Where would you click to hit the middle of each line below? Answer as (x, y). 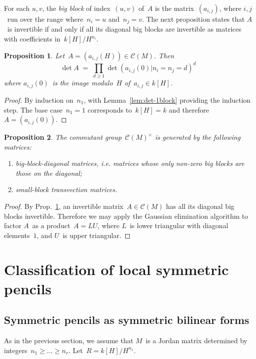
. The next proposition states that (193, 19)
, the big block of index (76, 8)
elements (17, 235)
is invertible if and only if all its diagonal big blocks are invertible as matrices (124, 29)
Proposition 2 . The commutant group (63, 137)
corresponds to (110, 109)
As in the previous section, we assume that (69, 340)
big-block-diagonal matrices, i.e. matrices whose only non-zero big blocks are (130, 163)
